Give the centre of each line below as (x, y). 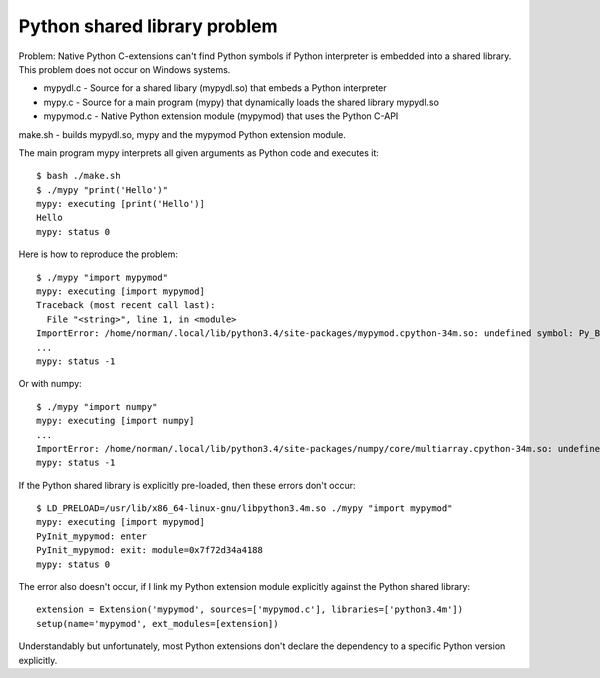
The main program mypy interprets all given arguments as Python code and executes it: (199, 152)
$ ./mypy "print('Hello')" (102, 189)
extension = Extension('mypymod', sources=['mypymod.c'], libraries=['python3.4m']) (250, 609)
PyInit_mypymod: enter (92, 536)
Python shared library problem (148, 26)
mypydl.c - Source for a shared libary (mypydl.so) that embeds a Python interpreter (215, 88)
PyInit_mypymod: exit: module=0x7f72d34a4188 (150, 550)
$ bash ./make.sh (78, 176)
